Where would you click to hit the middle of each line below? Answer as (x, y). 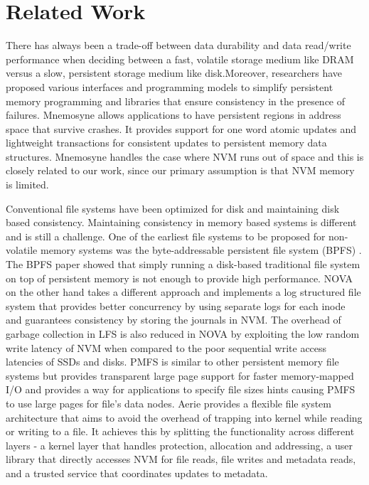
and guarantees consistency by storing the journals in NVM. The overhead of (173, 320)
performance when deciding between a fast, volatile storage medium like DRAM (180, 59)
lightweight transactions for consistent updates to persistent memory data (166, 143)
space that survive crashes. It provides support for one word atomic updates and (181, 128)
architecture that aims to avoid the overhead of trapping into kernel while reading (184, 417)
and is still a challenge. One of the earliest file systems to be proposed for (166, 236)
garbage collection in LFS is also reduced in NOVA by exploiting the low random (183, 334)
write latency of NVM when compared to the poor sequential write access (166, 347)
